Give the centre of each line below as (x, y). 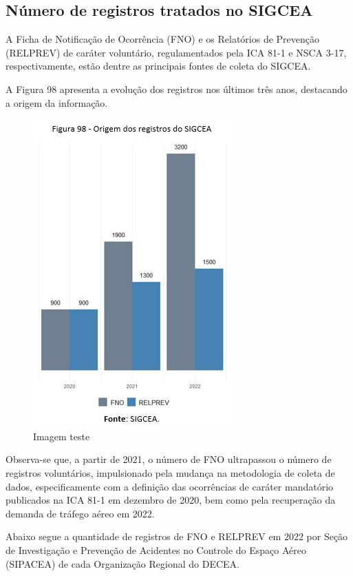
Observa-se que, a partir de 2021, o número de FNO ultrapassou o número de (169, 459)
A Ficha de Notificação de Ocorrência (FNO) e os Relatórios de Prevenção (163, 39)
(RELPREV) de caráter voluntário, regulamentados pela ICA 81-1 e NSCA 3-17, (176, 52)
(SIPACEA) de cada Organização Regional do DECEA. (122, 563)
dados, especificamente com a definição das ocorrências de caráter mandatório (170, 486)
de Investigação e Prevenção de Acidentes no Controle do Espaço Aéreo (156, 549)
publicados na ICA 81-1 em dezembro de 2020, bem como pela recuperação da (171, 500)
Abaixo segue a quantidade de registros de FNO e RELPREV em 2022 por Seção (177, 536)
